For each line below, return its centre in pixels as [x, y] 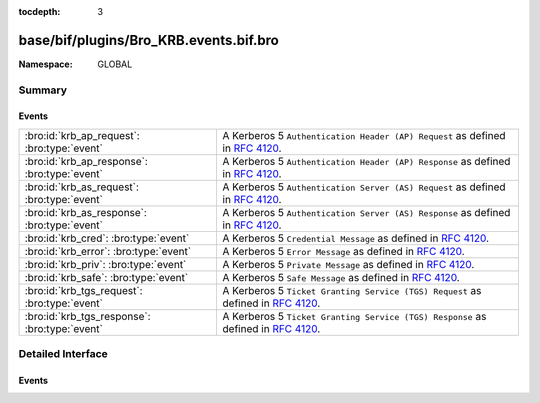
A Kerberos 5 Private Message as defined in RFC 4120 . [348, 264]
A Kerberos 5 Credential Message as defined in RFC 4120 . [356, 238]
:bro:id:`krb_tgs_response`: [87, 316]
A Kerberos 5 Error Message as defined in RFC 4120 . [343, 251]
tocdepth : [39, 11]
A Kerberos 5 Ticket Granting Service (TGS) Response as [354, 316]
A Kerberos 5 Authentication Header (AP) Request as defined [364, 135]
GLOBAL [115, 64]
